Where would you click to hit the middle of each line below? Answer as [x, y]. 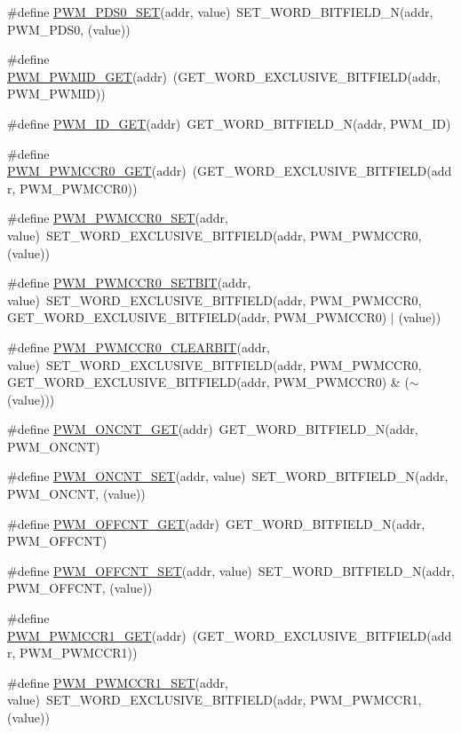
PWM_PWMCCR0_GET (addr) [97, 171]
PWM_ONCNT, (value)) [76, 494]
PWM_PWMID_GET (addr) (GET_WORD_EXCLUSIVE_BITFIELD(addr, [224, 76]
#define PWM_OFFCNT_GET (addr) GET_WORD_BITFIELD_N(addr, [216, 523]
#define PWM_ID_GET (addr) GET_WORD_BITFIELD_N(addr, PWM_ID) [229, 123]
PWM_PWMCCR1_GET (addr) [97, 635]
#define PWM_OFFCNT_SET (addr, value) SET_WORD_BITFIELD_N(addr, [231, 570]
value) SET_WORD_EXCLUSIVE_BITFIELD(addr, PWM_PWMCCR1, [215, 700]
